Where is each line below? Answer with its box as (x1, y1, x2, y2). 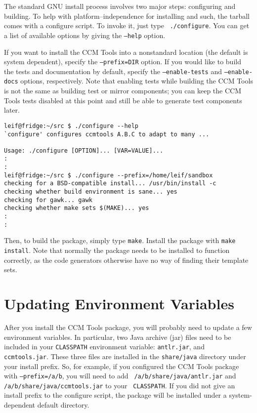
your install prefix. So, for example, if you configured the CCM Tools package (4, 361, 239, 371)
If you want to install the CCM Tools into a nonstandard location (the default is (4, 46, 248, 57)
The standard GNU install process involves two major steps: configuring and (4, 1, 236, 11)
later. (4, 105, 20, 115)
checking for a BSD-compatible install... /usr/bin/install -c (4, 180, 216, 187)
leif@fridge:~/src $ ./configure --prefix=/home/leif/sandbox (4, 171, 213, 179)
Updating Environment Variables (4, 293, 234, 314)
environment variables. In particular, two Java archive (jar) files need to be (4, 331, 231, 342)
